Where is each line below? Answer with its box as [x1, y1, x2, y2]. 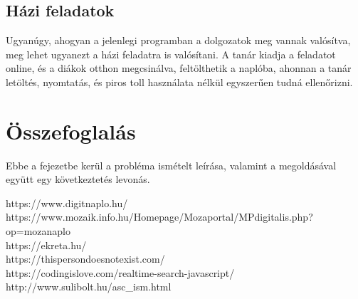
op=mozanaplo [6, 224, 71, 238]
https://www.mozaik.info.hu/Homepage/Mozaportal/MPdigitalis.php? [6, 209, 313, 224]
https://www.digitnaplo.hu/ [6, 195, 128, 210]
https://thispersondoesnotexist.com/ [6, 251, 165, 266]
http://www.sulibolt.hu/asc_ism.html [6, 279, 172, 294]
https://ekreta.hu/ [6, 237, 87, 252]
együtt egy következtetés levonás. [6, 172, 150, 187]
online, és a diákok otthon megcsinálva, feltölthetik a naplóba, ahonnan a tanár [6, 61, 352, 75]
